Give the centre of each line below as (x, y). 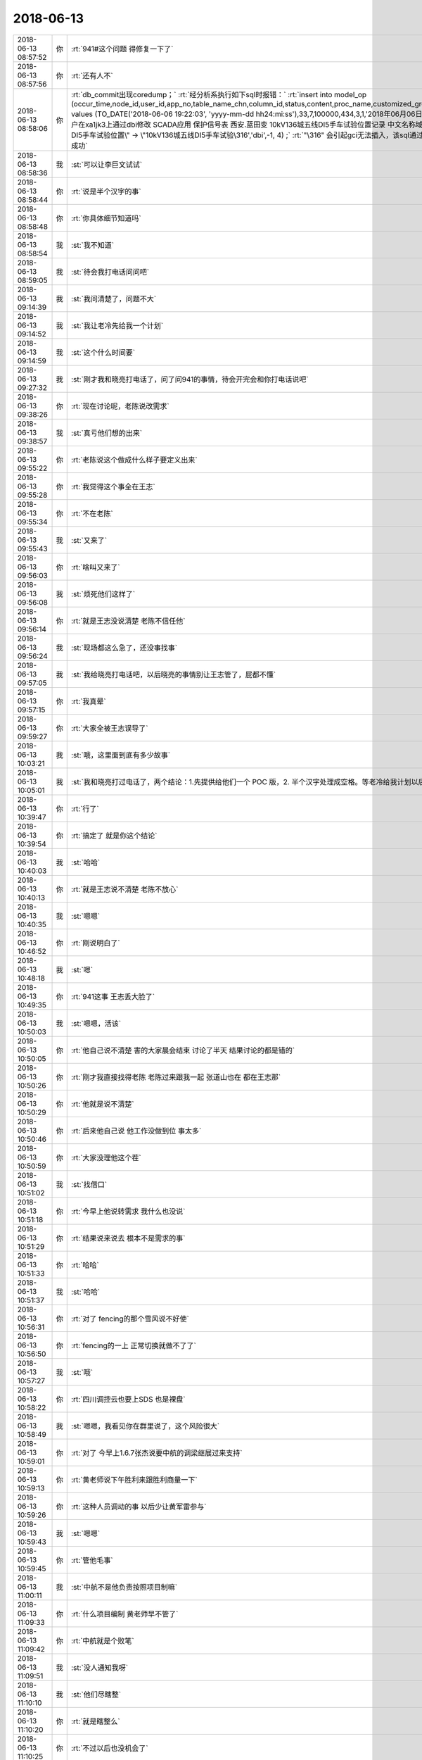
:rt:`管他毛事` (92, 1560)
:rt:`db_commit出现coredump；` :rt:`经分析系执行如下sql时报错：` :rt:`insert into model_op (219, 94)
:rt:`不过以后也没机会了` (110, 1748)
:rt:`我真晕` (89, 701)
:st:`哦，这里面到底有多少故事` (121, 755)
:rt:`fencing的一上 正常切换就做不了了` (134, 1345)
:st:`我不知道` (92, 245)
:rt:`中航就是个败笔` (103, 1640)
